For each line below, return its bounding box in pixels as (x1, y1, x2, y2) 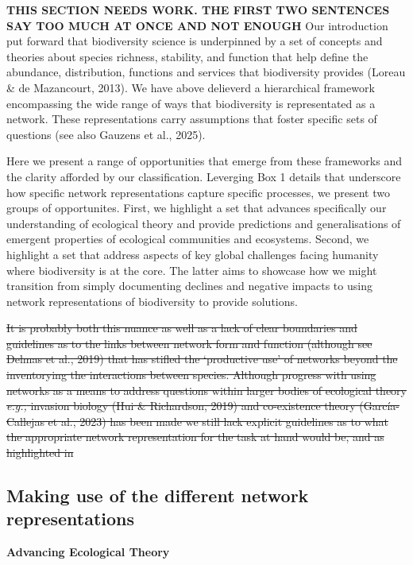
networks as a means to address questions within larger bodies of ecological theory (6, 381, 407, 398)
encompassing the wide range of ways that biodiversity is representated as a (6, 95, 376, 111)
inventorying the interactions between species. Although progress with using (6, 366, 376, 383)
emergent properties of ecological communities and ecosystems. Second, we (6, 230, 369, 247)
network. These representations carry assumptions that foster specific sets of (6, 110, 377, 127)
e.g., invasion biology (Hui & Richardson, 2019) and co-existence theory (6, 397, 356, 414)
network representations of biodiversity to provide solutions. (6, 292, 298, 309)
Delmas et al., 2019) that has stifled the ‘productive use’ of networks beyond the (6, 350, 398, 367)
